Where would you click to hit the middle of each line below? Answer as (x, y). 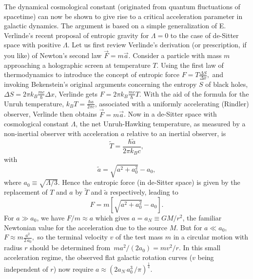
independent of (26, 269)
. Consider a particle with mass (175, 55)
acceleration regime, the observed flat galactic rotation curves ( (98, 257)
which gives (112, 217)
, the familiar (202, 217)
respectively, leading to (144, 192)
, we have (51, 217)
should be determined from (70, 248)
